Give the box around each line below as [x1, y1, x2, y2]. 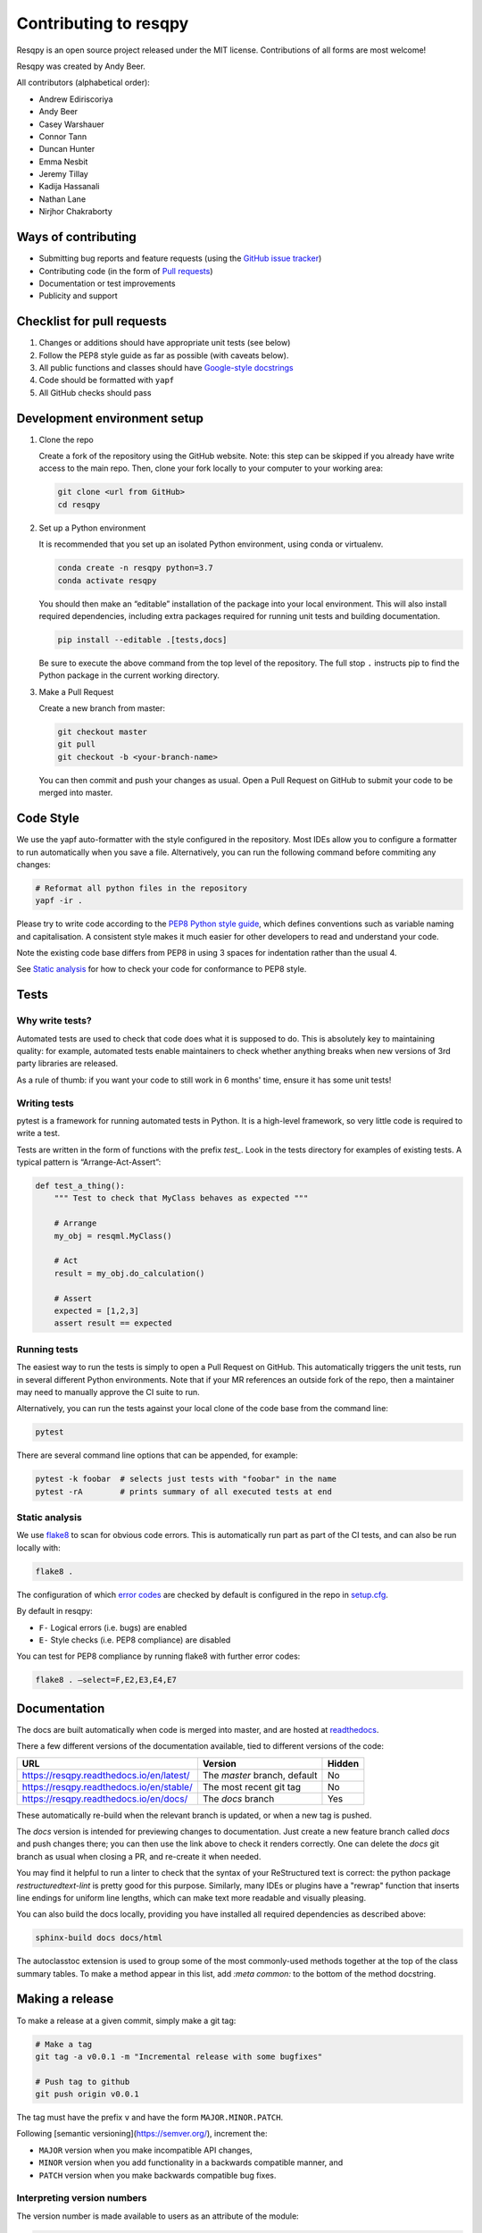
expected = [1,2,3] [54, 1306, 140, 1316]
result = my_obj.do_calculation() [54, 1268, 205, 1278]
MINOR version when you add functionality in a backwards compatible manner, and [38, 2157, 344, 2168]
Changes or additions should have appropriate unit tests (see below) [38, 338, 291, 348]
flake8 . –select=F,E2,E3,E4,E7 [35, 1675, 178, 1685]
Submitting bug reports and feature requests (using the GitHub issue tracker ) [38, 253, 322, 263]
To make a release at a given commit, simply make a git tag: [16, 2015, 237, 2026]
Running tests [16, 1342, 79, 1355]
